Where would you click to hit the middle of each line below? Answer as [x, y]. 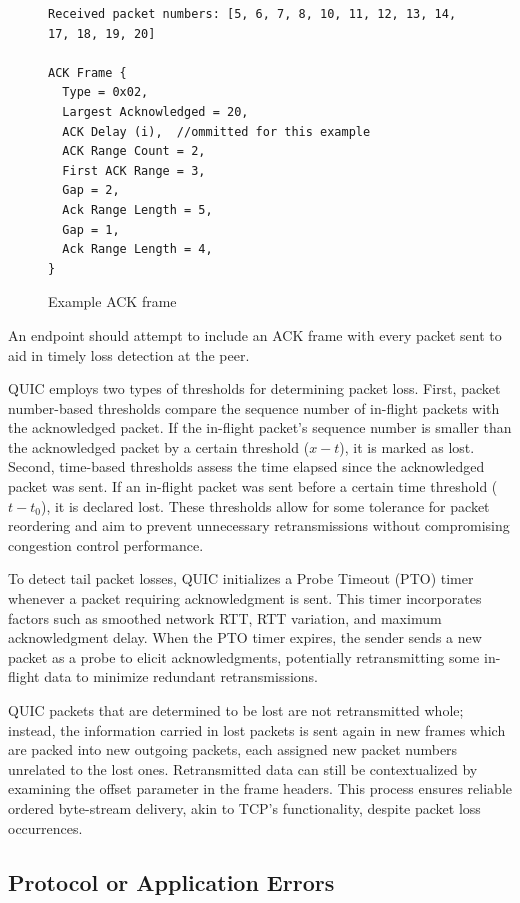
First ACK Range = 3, [134, 170]
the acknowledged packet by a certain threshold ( [159, 446]
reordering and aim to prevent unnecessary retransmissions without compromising [259, 525]
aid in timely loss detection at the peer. [129, 354]
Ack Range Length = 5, [137, 209]
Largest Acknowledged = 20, [155, 111]
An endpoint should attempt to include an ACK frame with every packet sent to [255, 334]
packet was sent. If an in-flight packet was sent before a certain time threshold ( [253, 486]
